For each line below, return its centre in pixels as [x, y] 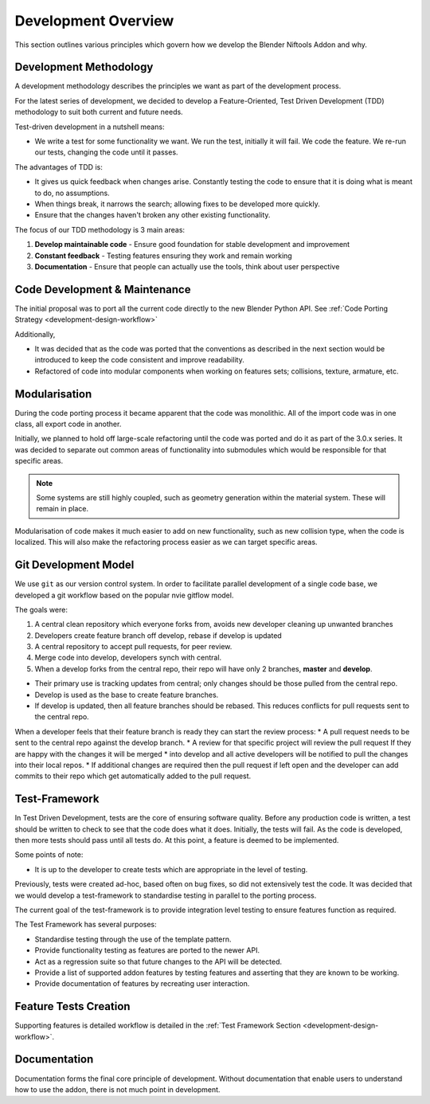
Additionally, [35, 334]
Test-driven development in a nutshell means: [90, 127]
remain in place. [63, 509]
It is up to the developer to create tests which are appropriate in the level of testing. [171, 869]
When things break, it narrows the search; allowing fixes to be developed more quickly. [177, 204]
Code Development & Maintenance [103, 290]
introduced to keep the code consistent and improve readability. [139, 360]
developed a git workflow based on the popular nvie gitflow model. [124, 595]
